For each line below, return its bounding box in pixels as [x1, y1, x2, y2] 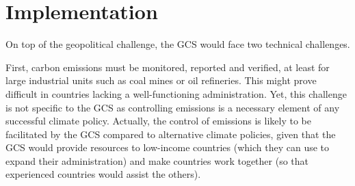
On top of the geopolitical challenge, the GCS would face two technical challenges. [5, 37, 350, 51]
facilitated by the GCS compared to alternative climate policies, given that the [5, 127, 336, 141]
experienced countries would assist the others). [5, 167, 201, 181]
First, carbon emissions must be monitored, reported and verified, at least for [5, 59, 330, 74]
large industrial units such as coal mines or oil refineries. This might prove [5, 73, 317, 88]
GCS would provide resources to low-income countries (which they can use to [5, 140, 330, 155]
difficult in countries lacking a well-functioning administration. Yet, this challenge [5, 86, 347, 101]
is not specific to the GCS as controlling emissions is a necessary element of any [5, 100, 340, 114]
